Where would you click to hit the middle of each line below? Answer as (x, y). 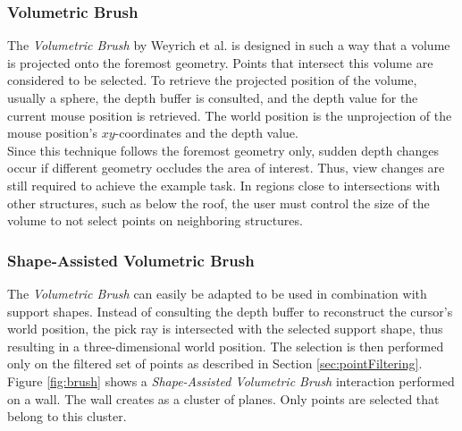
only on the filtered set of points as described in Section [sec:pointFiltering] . (215, 363)
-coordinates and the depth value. (206, 133)
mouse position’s (52, 133)
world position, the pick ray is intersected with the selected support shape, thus (225, 329)
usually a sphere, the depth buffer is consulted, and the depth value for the (213, 97)
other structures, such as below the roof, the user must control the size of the (218, 203)
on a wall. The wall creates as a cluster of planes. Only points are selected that (223, 398)
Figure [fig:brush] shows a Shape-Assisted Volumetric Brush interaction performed (231, 380)
